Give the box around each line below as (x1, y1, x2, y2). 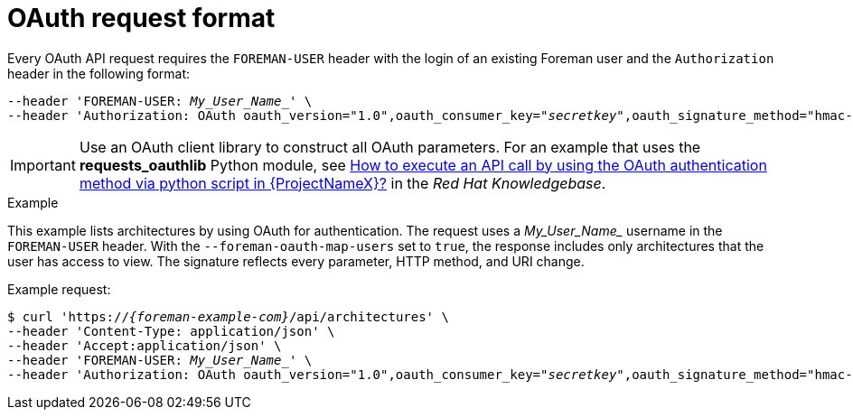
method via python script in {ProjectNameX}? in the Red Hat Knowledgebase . (79, 173, 606, 192)
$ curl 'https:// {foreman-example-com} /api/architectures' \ (7, 309, 449, 324)
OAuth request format (7, 3, 276, 33)
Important (10, 155, 76, 174)
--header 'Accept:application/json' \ (7, 338, 282, 353)
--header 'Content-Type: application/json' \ (7, 323, 335, 338)
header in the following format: (7, 65, 191, 81)
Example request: (7, 281, 111, 297)
